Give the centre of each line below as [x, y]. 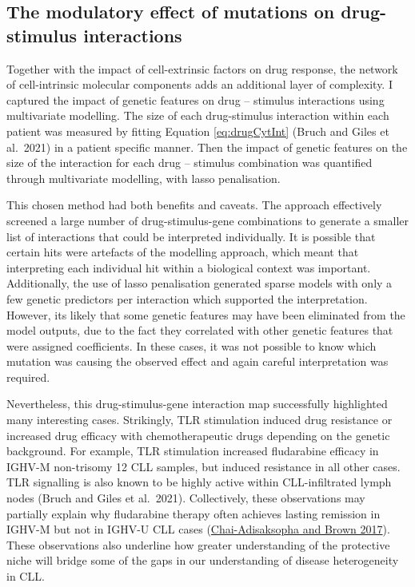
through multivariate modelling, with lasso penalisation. [144, 178]
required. [28, 377]
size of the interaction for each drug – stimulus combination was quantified [190, 163]
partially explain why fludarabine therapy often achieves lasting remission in [194, 513]
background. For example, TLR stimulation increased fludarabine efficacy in [193, 451]
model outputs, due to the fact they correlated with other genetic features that [200, 330]
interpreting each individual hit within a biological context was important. [189, 267]
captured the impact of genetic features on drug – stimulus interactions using [196, 99]
